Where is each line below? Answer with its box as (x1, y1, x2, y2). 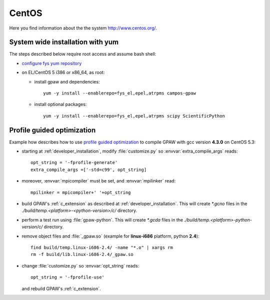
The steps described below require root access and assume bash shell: (9, 51, 156, 57)
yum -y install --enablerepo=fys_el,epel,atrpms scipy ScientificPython (43, 113, 225, 118)
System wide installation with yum (9, 38, 119, 46)
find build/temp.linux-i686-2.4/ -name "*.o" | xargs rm (30, 245, 173, 250)
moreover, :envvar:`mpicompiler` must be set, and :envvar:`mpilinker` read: (21, 178, 176, 184)
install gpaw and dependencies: (34, 78, 100, 84)
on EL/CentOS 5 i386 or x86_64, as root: (21, 69, 105, 75)
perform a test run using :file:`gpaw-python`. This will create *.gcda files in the (21, 216, 183, 222)
